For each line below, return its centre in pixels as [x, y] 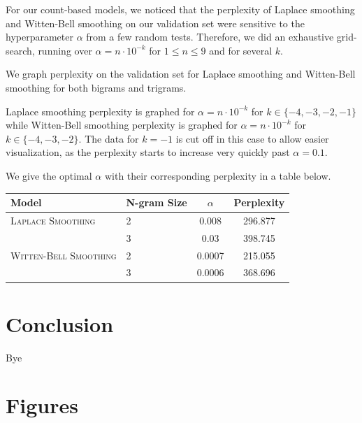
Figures [42, 405]
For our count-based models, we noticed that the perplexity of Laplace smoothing [180, 9]
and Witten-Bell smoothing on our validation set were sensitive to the [155, 23]
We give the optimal [49, 175]
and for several [241, 50]
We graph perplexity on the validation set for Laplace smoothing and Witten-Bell [181, 74]
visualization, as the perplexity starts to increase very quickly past [148, 152]
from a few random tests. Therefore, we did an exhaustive [210, 37]
